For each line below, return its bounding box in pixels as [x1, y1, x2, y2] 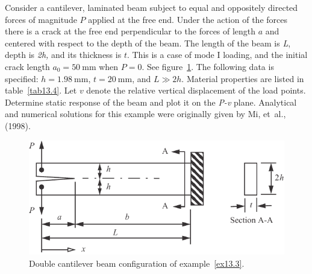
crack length [5, 60, 50, 72]
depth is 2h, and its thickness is [5, 48, 122, 61]
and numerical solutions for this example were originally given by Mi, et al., [5, 107, 286, 120]
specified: [5, 72, 39, 84]
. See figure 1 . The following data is [142, 60, 274, 72]
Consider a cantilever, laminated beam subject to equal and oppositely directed [5, 1, 298, 13]
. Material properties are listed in [181, 72, 304, 84]
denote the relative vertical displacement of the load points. [86, 84, 306, 97]
